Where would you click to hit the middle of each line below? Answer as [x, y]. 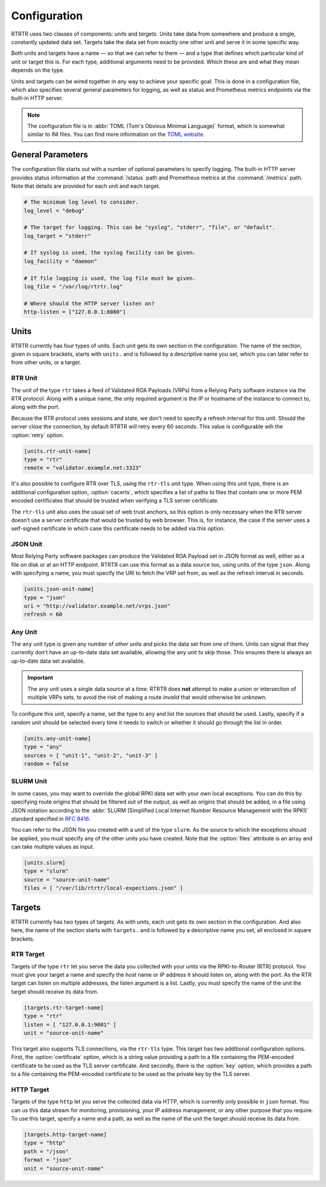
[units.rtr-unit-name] [57, 451]
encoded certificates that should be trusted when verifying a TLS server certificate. [115, 501]
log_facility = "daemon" [61, 261]
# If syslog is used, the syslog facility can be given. [110, 253]
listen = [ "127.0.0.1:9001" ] [70, 1025]
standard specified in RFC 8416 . [51, 819]
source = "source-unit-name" [67, 880]
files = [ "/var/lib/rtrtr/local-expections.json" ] [104, 888]
